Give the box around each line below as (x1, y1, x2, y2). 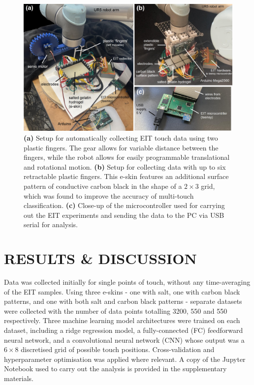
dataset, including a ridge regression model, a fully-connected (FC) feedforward (4, 325, 243, 335)
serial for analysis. (24, 219, 78, 230)
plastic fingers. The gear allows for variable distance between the (24, 142, 219, 152)
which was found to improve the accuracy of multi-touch (24, 190, 194, 201)
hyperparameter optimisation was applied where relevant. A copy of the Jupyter (4, 354, 246, 364)
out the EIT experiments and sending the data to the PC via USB (24, 209, 224, 220)
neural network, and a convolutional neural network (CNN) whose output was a (4, 334, 245, 345)
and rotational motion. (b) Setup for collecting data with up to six (24, 161, 226, 172)
